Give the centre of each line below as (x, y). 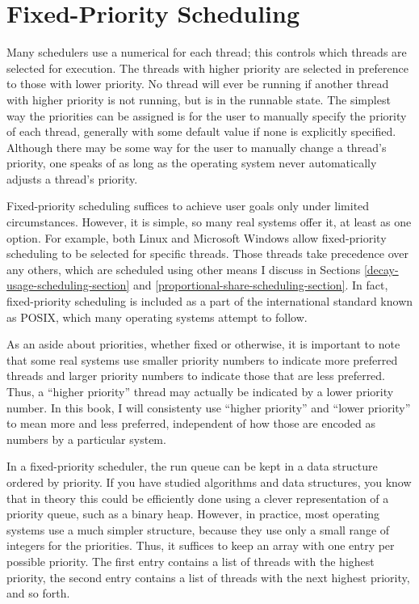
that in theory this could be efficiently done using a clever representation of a (198, 498)
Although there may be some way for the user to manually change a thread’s (197, 147)
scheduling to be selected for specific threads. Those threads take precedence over (207, 253)
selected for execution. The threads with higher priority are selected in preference (207, 68)
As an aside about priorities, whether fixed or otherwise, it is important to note (203, 344)
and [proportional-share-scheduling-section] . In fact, (260, 285)
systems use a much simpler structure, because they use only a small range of (198, 529)
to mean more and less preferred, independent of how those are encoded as (191, 423)
